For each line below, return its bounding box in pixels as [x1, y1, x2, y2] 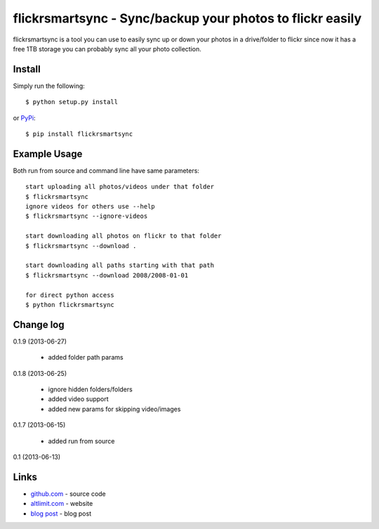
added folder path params [48, 353, 124, 362]
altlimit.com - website [30, 499, 93, 508]
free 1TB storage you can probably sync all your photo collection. [13, 44, 201, 53]
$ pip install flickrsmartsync [25, 130, 133, 138]
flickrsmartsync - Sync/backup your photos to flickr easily [13, 11, 362, 26]
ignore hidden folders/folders [48, 385, 133, 393]
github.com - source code [30, 489, 107, 498]
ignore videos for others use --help [25, 202, 156, 211]
